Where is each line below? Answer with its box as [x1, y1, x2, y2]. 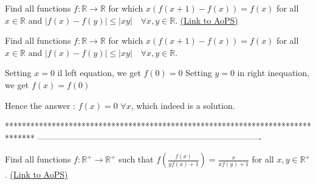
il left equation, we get [57, 66, 141, 79]
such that [118, 153, 154, 166]
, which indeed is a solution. [131, 99, 235, 111]
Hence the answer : [5, 99, 75, 111]
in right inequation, [237, 66, 309, 79]
